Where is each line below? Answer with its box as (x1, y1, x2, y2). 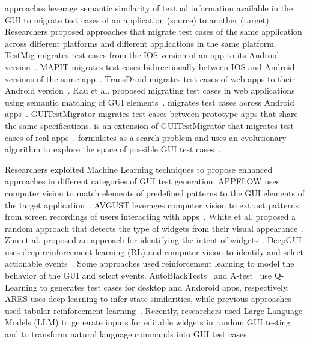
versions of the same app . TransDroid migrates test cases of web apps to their (5, 72, 295, 85)
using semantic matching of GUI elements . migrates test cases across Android (5, 95, 294, 108)
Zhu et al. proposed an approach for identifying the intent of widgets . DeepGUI (5, 234, 302, 246)
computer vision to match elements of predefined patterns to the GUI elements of (5, 186, 305, 199)
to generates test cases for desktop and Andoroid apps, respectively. (40, 280, 290, 293)
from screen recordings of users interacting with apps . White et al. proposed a (5, 210, 296, 223)
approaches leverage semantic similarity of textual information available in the (5, 2, 293, 14)
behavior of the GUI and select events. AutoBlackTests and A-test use (5, 269, 272, 282)
